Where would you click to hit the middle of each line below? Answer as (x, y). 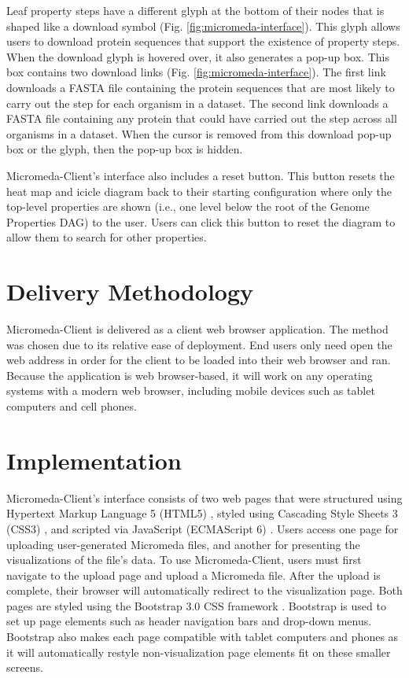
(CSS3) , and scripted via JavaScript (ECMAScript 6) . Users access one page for (203, 528)
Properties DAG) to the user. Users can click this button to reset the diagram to (201, 221)
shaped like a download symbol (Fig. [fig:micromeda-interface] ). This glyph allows (203, 26)
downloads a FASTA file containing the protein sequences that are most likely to (201, 87)
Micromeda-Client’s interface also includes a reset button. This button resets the (201, 175)
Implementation (94, 460)
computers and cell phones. (72, 406)
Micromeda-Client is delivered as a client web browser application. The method (197, 329)
